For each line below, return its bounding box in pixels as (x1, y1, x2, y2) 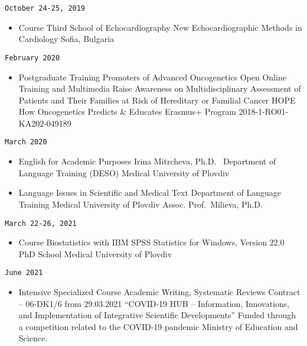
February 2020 (5, 53, 60, 62)
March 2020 (5, 138, 47, 147)
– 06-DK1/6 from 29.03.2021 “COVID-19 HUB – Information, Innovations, (18, 297, 290, 309)
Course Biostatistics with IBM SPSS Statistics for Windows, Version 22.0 (18, 236, 285, 248)
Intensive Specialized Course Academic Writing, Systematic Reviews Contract (18, 286, 301, 298)
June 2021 (5, 269, 43, 277)
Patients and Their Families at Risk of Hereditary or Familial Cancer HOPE (18, 93, 296, 106)
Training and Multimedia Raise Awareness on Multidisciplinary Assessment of (18, 82, 301, 95)
